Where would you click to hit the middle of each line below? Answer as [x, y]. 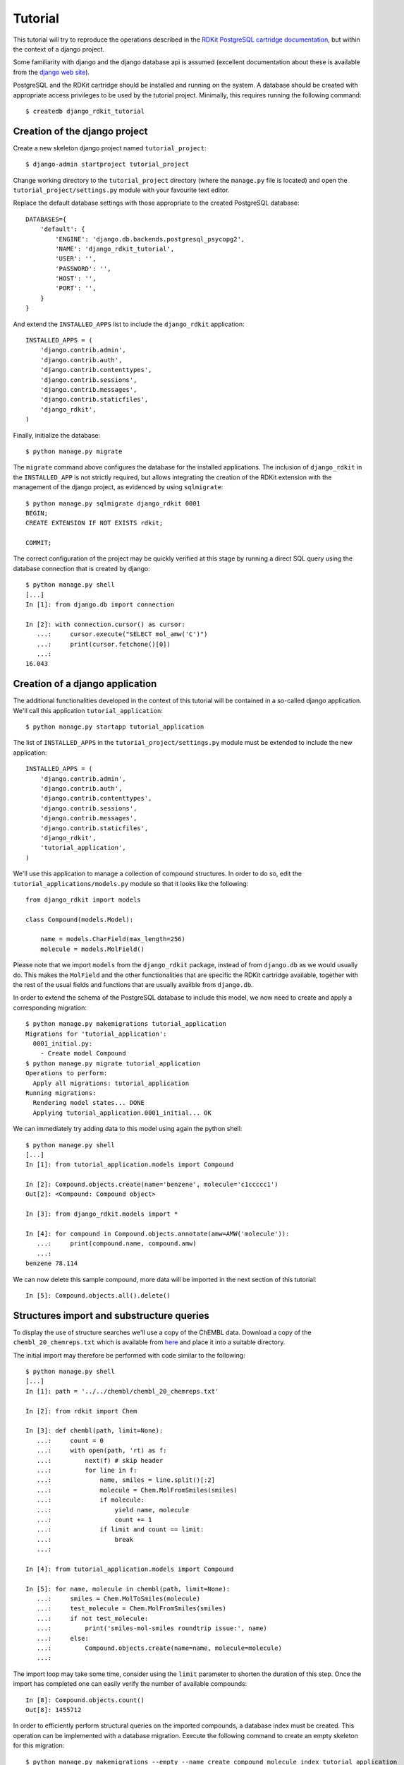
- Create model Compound [83, 1053]
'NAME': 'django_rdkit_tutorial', [115, 249]
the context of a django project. [59, 49]
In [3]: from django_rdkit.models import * [102, 1214]
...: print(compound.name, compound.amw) [116, 1244]
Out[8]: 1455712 [54, 1710]
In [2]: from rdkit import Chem [81, 1411]
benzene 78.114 [52, 1263]
